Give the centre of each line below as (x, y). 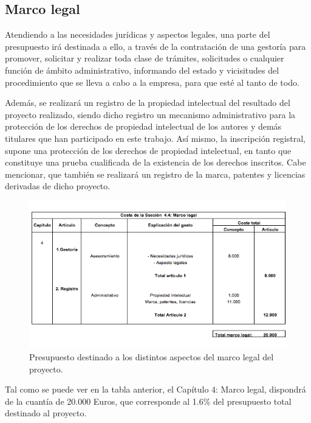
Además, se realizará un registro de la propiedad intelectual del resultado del (148, 103)
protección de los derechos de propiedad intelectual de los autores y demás (143, 126)
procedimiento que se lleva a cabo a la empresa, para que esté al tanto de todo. (152, 82)
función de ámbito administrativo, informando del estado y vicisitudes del (142, 70)
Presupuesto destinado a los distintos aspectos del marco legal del (152, 357)
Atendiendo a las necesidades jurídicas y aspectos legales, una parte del (138, 34)
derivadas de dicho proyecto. (58, 186)
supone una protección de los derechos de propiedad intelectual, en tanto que (148, 150)
